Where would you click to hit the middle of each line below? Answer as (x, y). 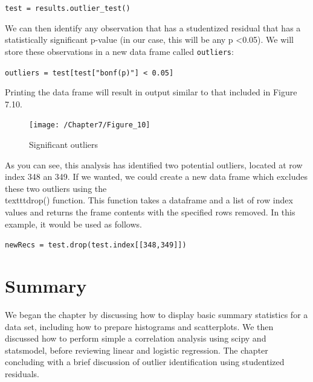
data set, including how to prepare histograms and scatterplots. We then (139, 326)
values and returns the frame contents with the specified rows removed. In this (150, 212)
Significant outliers (64, 144)
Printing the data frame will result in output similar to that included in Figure (151, 92)
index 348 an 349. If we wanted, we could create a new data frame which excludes (156, 177)
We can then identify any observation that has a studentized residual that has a (153, 27)
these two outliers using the (56, 188)
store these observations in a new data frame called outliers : (119, 51)
